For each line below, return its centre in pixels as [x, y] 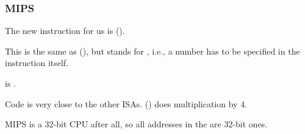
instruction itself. [37, 63]
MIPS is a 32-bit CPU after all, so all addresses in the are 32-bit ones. [136, 124]
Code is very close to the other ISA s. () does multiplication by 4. [126, 103]
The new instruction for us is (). [65, 31]
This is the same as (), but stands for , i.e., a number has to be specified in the [152, 51]
